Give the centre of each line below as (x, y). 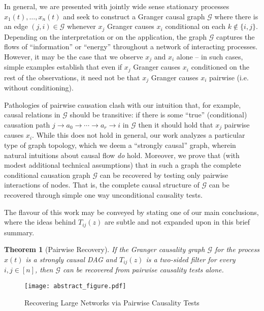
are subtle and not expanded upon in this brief (177, 222)
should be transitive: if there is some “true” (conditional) (158, 115)
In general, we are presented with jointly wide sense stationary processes (117, 6)
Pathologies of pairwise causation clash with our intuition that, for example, (123, 104)
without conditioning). (39, 88)
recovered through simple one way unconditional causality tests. (103, 194)
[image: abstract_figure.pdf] (75, 286)
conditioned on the (220, 67)
